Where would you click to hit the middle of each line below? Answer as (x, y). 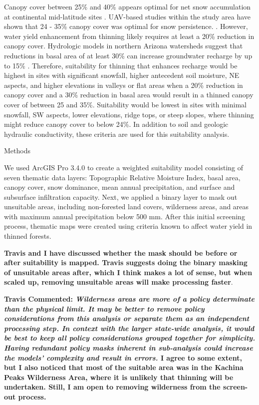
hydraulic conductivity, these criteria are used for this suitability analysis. (117, 134)
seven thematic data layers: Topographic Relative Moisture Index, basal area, (122, 177)
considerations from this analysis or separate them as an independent (127, 318)
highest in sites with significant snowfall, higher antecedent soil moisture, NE (122, 75)
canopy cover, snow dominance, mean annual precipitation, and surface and (120, 187)
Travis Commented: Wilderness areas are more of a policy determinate (129, 299)
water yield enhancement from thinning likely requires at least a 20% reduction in (129, 36)
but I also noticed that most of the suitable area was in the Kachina (124, 367)
